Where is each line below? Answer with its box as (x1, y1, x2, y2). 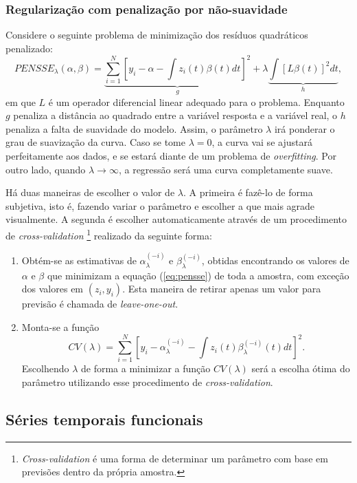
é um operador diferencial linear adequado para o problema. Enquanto (48, 94, 345, 109)
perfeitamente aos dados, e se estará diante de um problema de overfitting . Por (5, 149, 336, 163)
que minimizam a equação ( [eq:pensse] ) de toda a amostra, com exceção (47, 268, 349, 282)
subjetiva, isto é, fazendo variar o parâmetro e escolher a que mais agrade (5, 198, 315, 213)
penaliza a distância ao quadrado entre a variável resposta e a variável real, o (13, 108, 338, 122)
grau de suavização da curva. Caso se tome (5, 135, 185, 149)
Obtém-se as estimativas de (21, 253, 137, 268)
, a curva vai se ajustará (211, 135, 312, 149)
